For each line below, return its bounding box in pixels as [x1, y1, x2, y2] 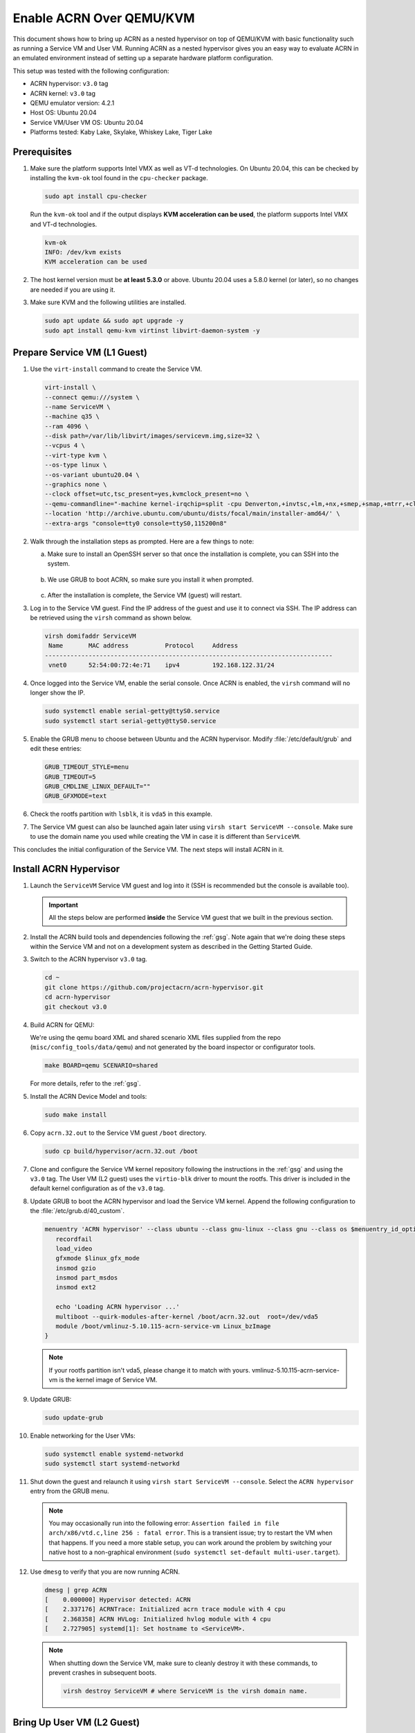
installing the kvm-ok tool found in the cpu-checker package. [30, 174, 208, 182]
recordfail [55, 1235, 93, 1243]
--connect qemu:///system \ [44, 393, 140, 401]
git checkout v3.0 [44, 1002, 107, 1011]
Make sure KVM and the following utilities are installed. [30, 298, 187, 306]
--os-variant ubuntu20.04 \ [44, 471, 140, 478]
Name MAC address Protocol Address [48, 642, 239, 650]
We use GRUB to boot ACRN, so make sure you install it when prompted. [47, 575, 254, 584]
